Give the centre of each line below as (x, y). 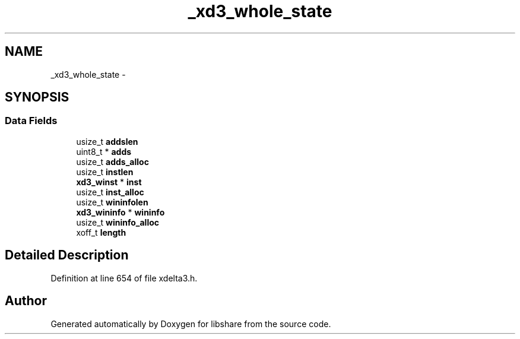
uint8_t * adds (104, 151)
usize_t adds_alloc (112, 161)
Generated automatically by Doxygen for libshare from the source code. (191, 324)
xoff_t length (101, 232)
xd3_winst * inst (109, 182)
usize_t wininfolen (112, 202)
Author (26, 301)
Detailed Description (67, 255)
